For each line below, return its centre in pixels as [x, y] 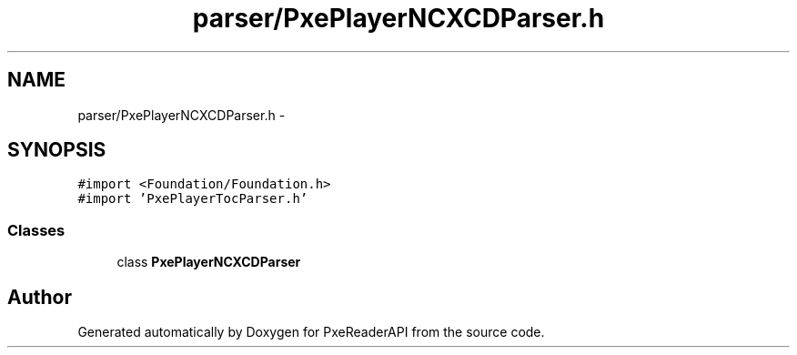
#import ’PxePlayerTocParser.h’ [193, 199]
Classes [36, 230]
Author [40, 297]
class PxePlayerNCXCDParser [209, 262]
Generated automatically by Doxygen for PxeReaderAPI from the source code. [311, 332]
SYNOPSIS [57, 150]
